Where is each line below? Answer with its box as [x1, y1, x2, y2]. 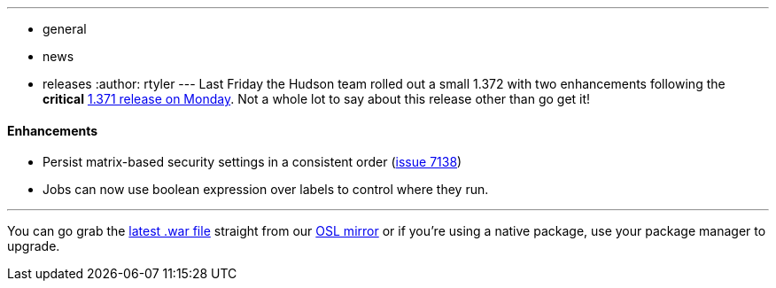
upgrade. [7, 238, 60, 254]
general [43, 21, 87, 36]
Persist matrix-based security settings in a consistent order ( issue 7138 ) [43, 154, 462, 170]
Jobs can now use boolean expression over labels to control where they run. [43, 182, 489, 198]
